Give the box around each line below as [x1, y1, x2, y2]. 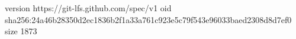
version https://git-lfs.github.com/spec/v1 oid [5, 2, 172, 14]
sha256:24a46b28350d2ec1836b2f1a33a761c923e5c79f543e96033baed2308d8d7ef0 [5, 13, 292, 25]
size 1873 [5, 25, 37, 37]
